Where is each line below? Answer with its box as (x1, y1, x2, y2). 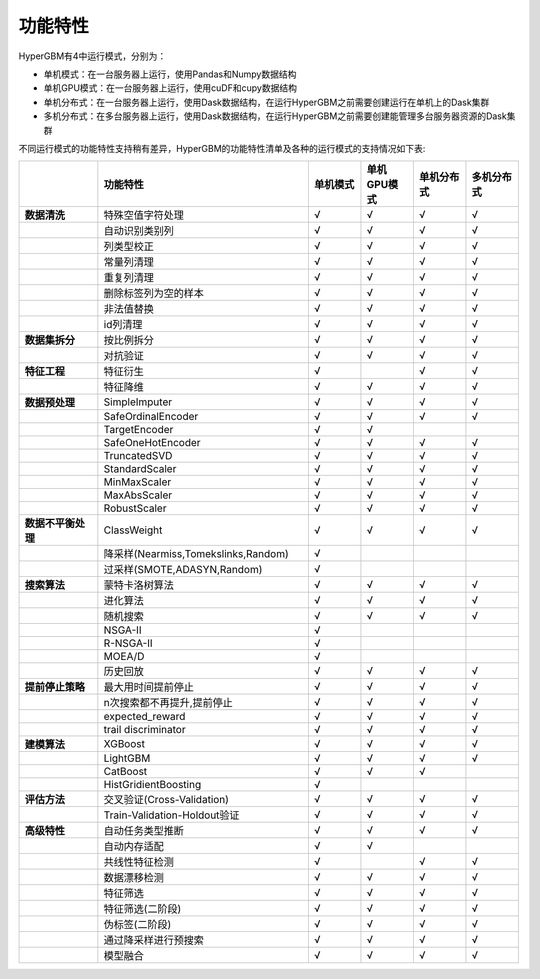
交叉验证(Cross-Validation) (103, 793, 230, 807)
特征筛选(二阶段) (103, 902, 182, 916)
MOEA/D (103, 650, 145, 664)
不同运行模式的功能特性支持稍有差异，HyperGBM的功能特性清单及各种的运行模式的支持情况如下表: (18, 142, 426, 154)
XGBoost (103, 737, 145, 751)
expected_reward (103, 710, 186, 724)
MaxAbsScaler (103, 488, 173, 502)
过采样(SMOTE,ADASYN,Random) (103, 563, 263, 577)
